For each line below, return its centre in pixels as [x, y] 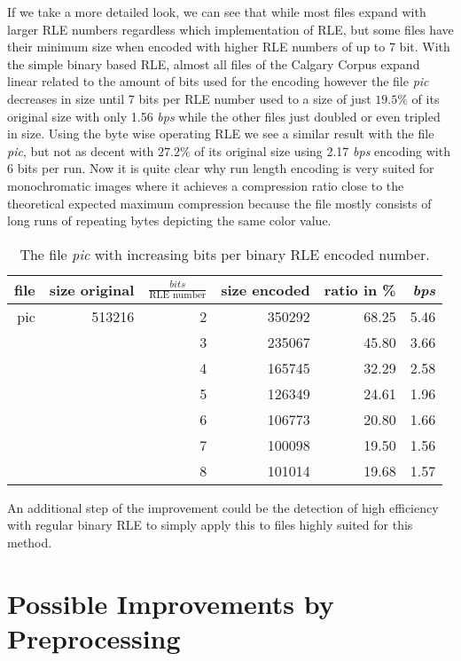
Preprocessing [94, 637]
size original [92, 289]
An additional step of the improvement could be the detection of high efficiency [223, 507]
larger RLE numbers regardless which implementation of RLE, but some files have [230, 29]
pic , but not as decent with [81, 150]
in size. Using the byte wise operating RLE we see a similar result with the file [221, 134]
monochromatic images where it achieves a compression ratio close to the [206, 185]
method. [30, 542]
